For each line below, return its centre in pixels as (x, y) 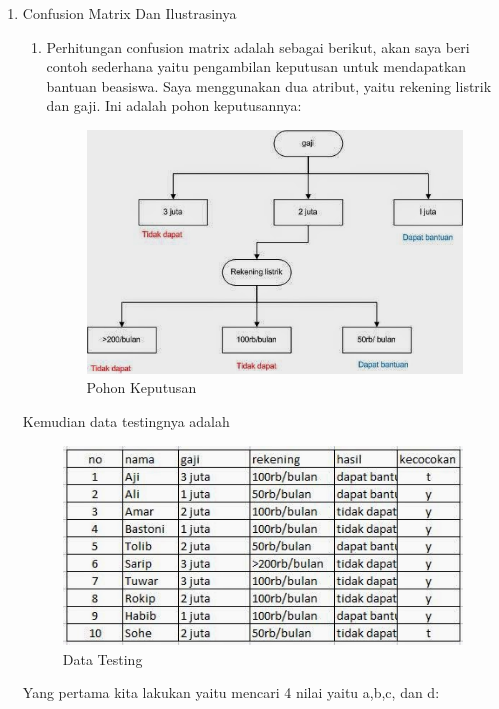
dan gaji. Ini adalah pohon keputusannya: (174, 105)
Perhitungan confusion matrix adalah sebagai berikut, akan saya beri (258, 46)
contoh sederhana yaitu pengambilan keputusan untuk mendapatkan (256, 66)
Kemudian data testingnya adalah (126, 420)
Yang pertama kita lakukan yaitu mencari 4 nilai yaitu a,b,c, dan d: (231, 692)
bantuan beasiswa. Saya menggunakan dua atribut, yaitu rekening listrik (269, 85)
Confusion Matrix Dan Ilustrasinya (129, 13)
